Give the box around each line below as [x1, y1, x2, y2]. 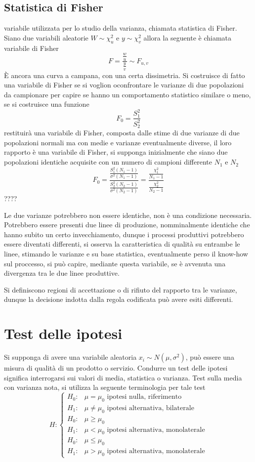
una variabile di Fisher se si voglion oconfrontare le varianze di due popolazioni [4, 80, 244, 90]
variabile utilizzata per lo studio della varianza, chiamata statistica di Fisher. [4, 23, 237, 33]
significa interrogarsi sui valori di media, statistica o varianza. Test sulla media [4, 372, 242, 382]
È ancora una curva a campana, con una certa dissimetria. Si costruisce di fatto [4, 70, 245, 80]
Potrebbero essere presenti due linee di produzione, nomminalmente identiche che [4, 219, 250, 230]
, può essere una [185, 352, 234, 362]
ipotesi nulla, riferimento [107, 393, 182, 401]
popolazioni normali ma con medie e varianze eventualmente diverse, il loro [4, 137, 232, 147]
